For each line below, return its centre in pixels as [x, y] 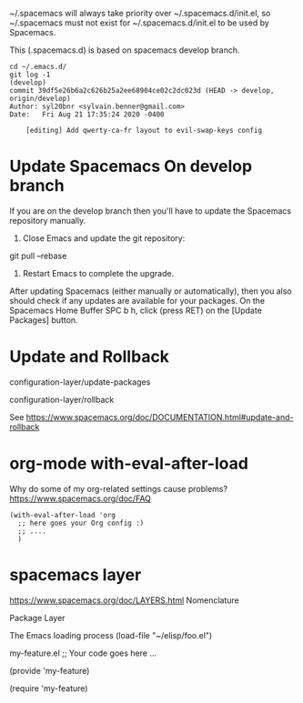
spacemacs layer [76, 575]
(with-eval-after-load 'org [63, 515]
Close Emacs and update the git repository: [104, 238]
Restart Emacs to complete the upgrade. [98, 273]
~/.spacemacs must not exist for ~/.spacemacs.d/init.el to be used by [140, 23]
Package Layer [37, 618]
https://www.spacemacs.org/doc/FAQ [81, 498]
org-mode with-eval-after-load [129, 464]
